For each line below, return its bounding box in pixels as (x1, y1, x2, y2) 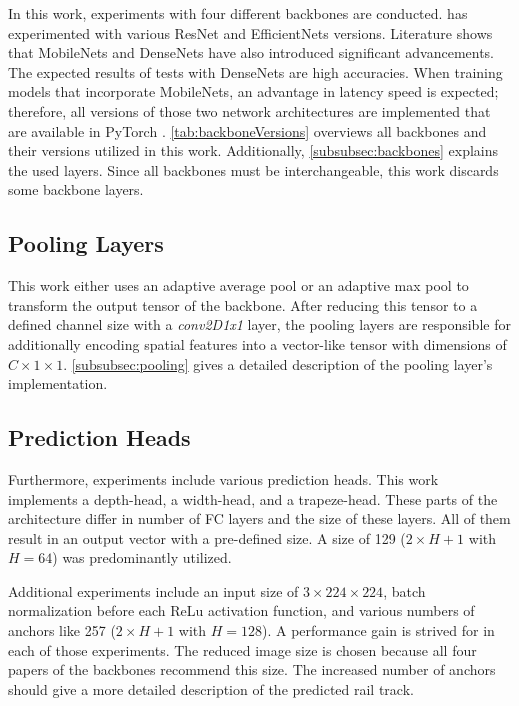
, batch (383, 580, 426, 601)
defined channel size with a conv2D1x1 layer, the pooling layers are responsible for (8, 314, 511, 335)
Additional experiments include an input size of (8, 580, 299, 601)
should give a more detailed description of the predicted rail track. (8, 678, 414, 699)
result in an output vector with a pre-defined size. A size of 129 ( (8, 527, 406, 548)
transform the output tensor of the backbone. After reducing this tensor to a (8, 294, 478, 315)
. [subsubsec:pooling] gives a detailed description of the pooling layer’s (63, 353, 493, 374)
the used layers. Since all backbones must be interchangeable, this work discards (8, 159, 499, 180)
